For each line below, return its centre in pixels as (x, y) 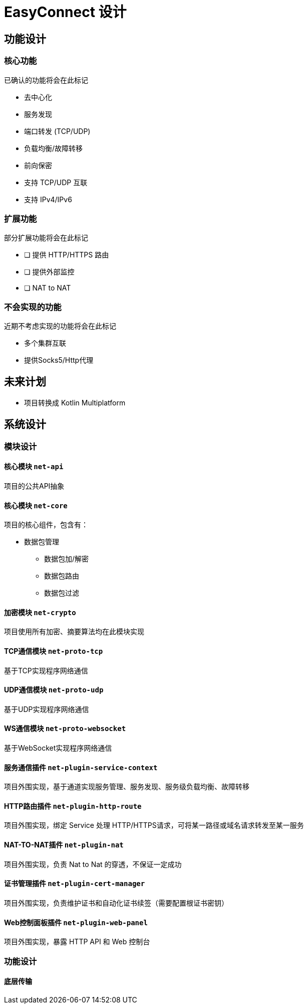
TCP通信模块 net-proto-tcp (54, 651)
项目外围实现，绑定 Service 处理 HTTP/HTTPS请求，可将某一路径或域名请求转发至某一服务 (154, 825)
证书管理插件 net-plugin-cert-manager (75, 884)
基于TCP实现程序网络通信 (46, 670)
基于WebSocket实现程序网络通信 (58, 748)
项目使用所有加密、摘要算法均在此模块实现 (74, 632)
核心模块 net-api (34, 467)
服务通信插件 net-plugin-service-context (81, 767)
